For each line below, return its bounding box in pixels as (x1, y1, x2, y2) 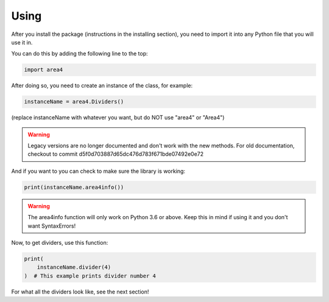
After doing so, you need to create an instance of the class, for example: (11, 82, 193, 90)
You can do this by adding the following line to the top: (11, 50, 149, 57)
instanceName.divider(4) (37, 264, 111, 271)
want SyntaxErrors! (27, 222, 76, 230)
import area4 (24, 66, 63, 73)
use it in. (11, 38, 33, 46)
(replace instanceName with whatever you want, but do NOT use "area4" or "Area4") (11, 114, 225, 121)
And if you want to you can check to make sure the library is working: (11, 167, 186, 175)
